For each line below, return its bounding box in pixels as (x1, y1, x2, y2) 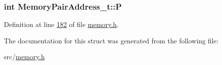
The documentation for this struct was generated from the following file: (4, 35, 219, 45)
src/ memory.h (4, 52, 45, 62)
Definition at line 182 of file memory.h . (4, 19, 119, 29)
